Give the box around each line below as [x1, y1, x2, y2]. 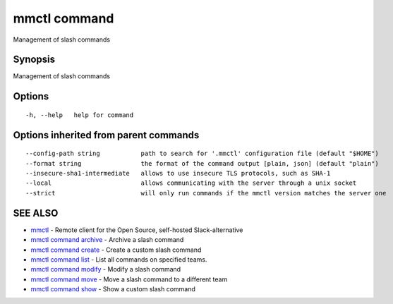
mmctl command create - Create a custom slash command [30, 245, 202, 254]
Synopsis [13, 54, 56, 66]
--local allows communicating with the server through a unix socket [25, 179, 357, 187]
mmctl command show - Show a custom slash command [30, 285, 195, 293]
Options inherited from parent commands [13, 129, 200, 141]
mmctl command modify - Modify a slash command [30, 265, 181, 274]
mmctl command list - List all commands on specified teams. [30, 255, 207, 264]
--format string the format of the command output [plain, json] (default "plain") [25, 159, 379, 167]
